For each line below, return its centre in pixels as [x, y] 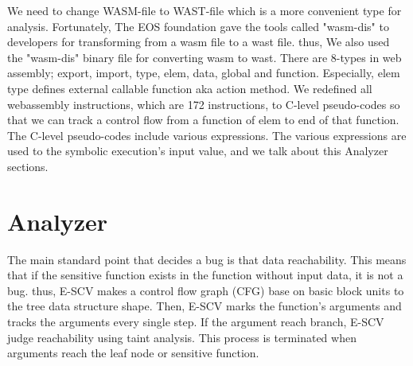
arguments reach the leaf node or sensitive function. [133, 353]
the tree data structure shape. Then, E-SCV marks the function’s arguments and [205, 306]
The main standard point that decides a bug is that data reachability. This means [207, 259]
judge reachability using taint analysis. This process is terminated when [182, 337]
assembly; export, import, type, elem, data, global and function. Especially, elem [204, 73]
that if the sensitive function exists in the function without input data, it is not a [205, 275]
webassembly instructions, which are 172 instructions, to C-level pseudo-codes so [204, 104]
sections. [28, 166]
